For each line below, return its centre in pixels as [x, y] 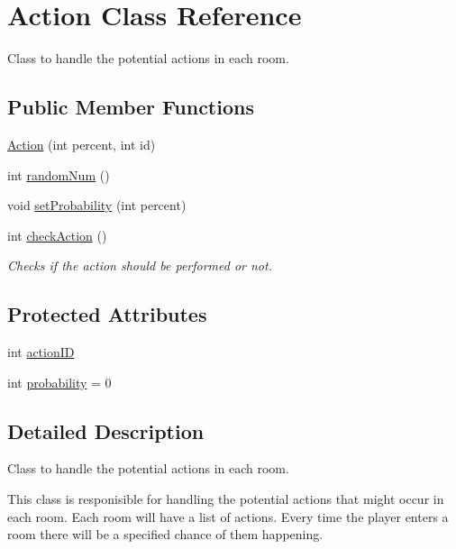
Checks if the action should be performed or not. [140, 265]
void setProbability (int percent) [97, 205]
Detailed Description [106, 430]
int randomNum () [59, 174]
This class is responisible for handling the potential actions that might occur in [226, 499]
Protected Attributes [107, 314]
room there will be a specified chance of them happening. [165, 534]
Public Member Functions [131, 107]
